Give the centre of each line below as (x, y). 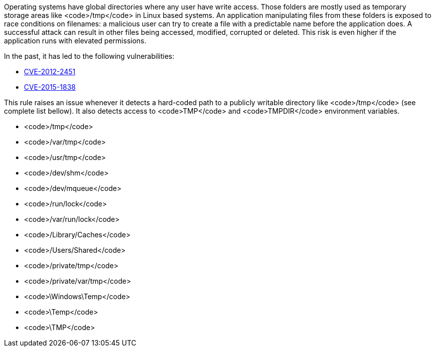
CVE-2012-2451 (50, 72)
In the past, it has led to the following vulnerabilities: (89, 56)
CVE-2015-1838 (50, 87)
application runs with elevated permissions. (75, 41)
